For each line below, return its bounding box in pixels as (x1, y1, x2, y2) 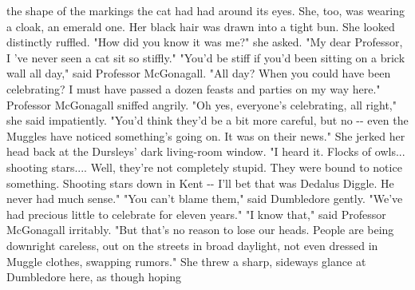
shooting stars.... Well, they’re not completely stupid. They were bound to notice (6, 158, 402, 175)
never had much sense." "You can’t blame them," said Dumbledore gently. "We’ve (6, 190, 403, 207)
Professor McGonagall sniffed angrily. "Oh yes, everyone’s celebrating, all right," (6, 96, 397, 113)
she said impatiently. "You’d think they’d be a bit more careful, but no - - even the (6, 112, 409, 129)
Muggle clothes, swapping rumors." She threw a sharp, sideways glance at (6, 252, 366, 269)
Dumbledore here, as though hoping (6, 268, 181, 285)
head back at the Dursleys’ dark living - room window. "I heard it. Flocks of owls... (6, 143, 405, 160)
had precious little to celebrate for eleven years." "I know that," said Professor (6, 205, 386, 222)
